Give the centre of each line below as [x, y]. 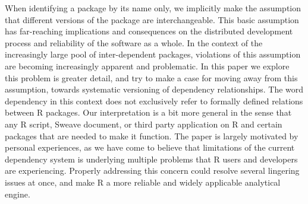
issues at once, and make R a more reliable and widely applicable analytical [143, 182]
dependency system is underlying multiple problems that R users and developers [151, 159]
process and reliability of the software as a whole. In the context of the [134, 42]
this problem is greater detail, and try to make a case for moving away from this [151, 77]
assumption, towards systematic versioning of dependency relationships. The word [154, 89]
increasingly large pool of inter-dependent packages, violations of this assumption [153, 54]
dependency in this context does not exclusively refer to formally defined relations [154, 101]
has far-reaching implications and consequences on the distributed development [149, 31]
